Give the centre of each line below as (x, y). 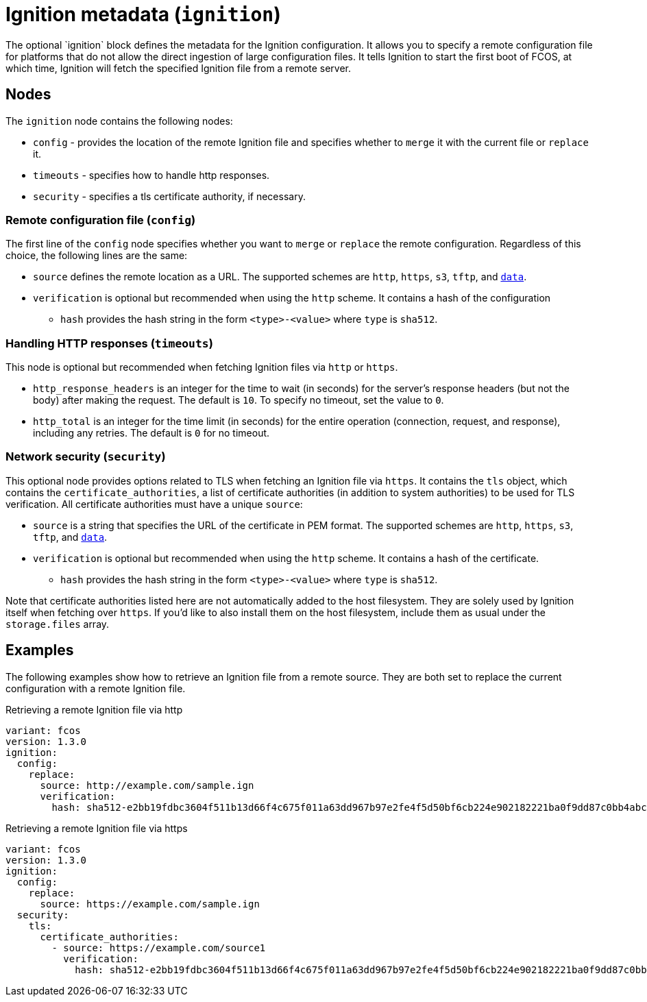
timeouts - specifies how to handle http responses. (151, 175)
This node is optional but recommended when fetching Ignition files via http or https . (202, 367)
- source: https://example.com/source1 (159, 948)
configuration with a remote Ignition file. (96, 688)
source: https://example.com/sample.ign (150, 904)
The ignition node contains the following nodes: (119, 121)
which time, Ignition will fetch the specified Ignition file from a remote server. (179, 68)
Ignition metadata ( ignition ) (143, 14)
